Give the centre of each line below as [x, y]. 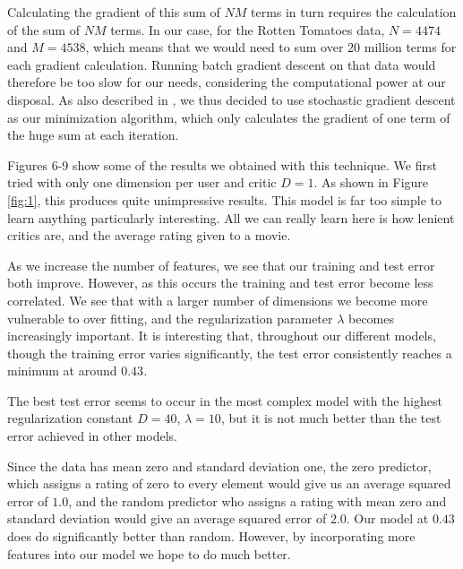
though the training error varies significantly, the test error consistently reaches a [230, 353]
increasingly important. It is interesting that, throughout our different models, [222, 336]
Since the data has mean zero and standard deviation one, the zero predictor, [219, 466]
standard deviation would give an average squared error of [167, 518]
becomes [372, 318]
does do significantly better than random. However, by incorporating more [211, 536]
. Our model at [387, 518]
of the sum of [43, 29]
